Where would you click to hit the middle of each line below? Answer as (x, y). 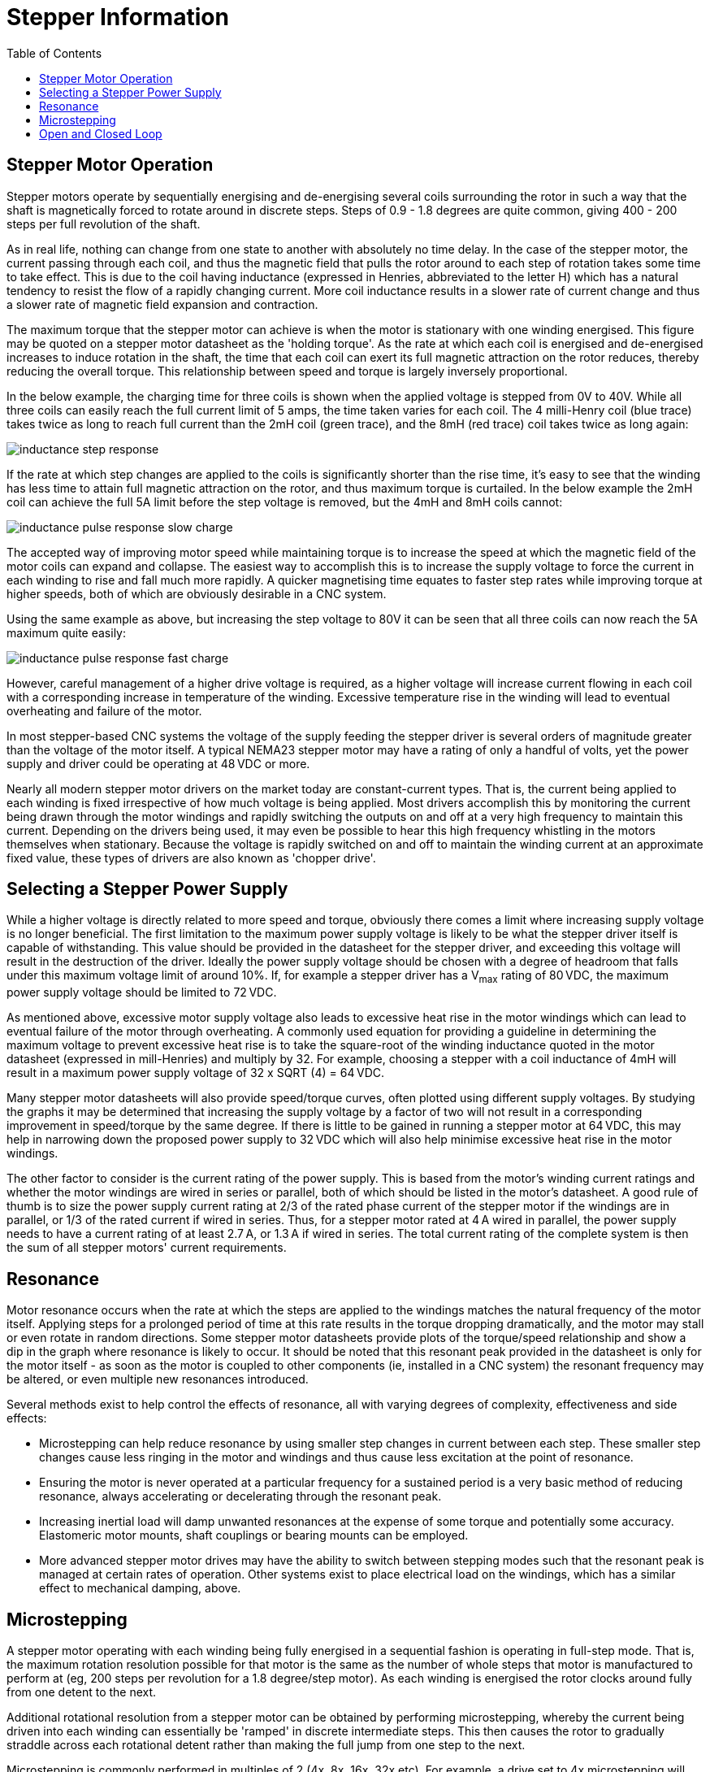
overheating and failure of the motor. (104, 710)
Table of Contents (54, 53)
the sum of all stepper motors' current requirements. (147, 1248)
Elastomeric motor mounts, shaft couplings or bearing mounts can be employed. (254, 1535)
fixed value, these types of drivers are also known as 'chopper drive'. (191, 858)
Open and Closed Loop (101, 133)
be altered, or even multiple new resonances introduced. (158, 1379)
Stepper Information (118, 17)
